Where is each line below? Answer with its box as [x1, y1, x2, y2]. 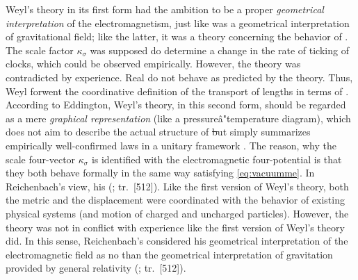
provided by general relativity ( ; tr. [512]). [6, 261, 186, 275]
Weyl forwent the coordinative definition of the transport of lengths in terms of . [6, 83, 349, 98]
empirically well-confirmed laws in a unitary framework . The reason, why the [6, 138, 336, 152]
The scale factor [6, 42, 74, 57]
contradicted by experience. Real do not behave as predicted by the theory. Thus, [6, 69, 353, 84]
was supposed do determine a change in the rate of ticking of [90, 42, 349, 57]
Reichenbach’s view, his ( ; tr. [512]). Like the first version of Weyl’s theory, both [6, 179, 349, 193]
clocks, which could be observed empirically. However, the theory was [6, 56, 301, 71]
